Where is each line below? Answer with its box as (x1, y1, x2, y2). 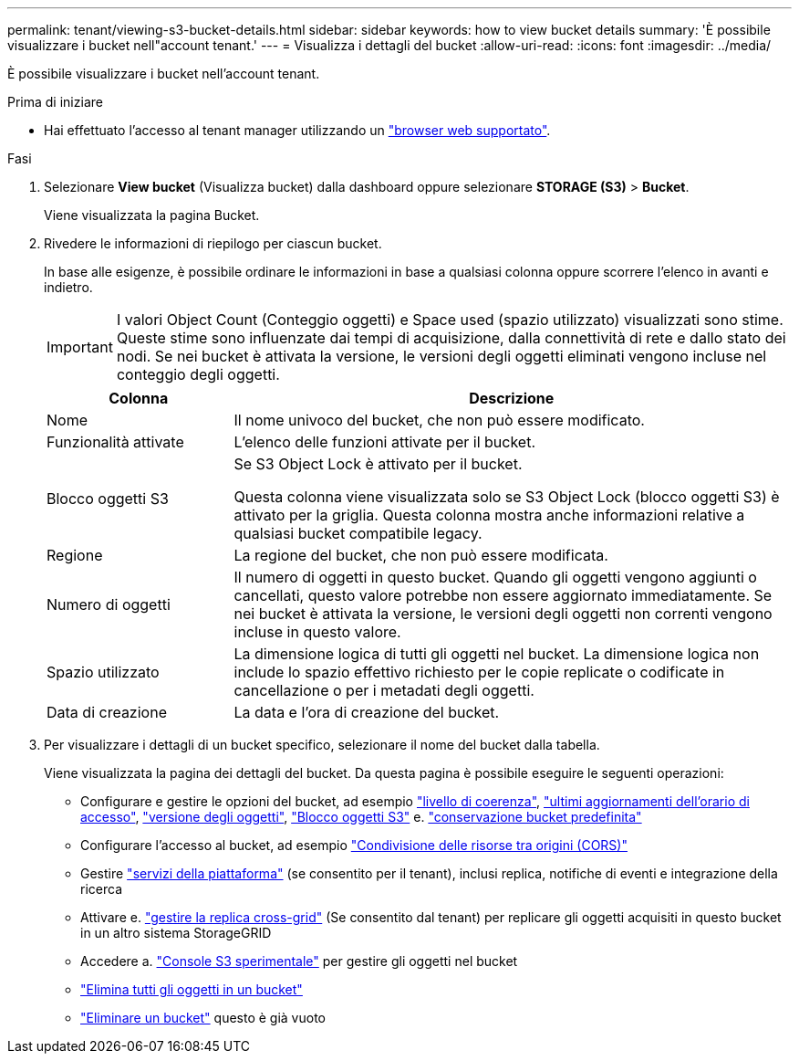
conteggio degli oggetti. (116, 365, 280, 383)
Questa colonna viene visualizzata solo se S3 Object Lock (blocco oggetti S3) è (233, 488, 780, 506)
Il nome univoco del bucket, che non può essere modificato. (233, 411, 645, 429)
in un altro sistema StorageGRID (80, 925, 272, 940)
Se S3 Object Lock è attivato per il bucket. (233, 455, 523, 473)
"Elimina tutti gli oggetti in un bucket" (80, 982, 303, 997)
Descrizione (469, 389, 555, 407)
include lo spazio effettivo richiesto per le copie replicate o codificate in (233, 663, 725, 681)
